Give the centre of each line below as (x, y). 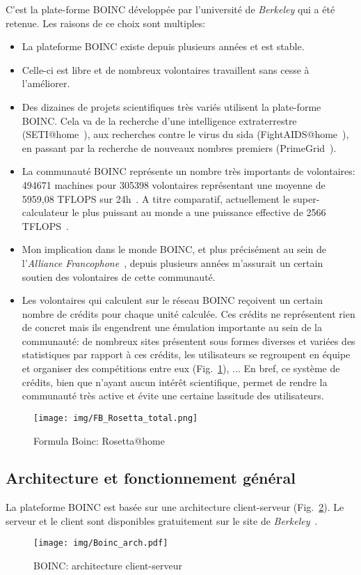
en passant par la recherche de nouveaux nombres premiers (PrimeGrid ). (179, 147)
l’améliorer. (46, 83)
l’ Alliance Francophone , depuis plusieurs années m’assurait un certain (173, 262)
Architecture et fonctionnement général (151, 478)
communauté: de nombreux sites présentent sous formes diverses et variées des (188, 340)
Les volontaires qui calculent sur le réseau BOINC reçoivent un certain (172, 300)
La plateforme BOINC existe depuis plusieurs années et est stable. (163, 46)
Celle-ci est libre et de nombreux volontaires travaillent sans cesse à (166, 69)
